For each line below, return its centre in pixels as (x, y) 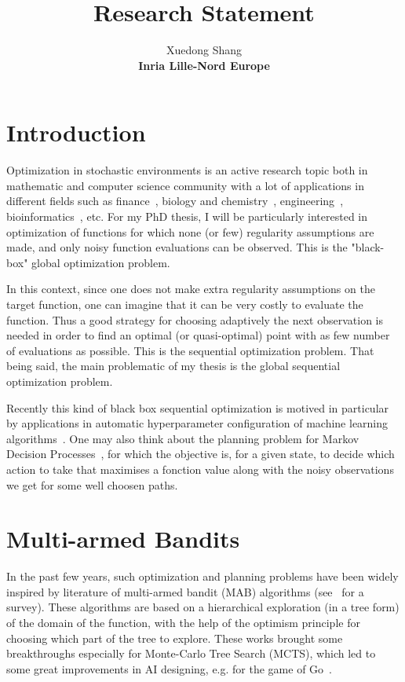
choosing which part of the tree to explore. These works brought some (175, 638)
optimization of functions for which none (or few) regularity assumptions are (190, 231)
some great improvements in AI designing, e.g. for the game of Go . (169, 668)
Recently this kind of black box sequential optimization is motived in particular (198, 407)
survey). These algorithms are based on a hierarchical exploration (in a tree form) (203, 607)
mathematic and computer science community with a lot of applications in (185, 185)
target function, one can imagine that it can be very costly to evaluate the (185, 304)
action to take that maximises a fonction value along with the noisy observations (200, 469)
